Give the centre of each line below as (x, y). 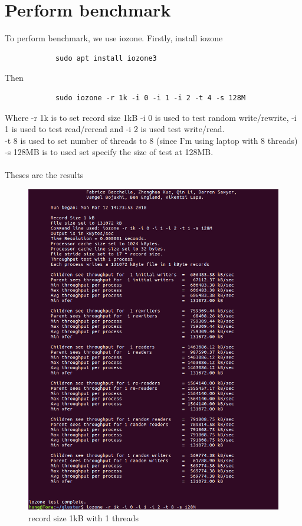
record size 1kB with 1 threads (84, 518)
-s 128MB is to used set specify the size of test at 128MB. (109, 152)
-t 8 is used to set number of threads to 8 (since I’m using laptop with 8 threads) (151, 140)
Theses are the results (44, 175)
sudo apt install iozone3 (106, 58)
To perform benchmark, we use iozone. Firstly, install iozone (114, 38)
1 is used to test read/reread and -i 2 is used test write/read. (115, 129)
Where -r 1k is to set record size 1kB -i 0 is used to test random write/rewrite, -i (151, 117)
